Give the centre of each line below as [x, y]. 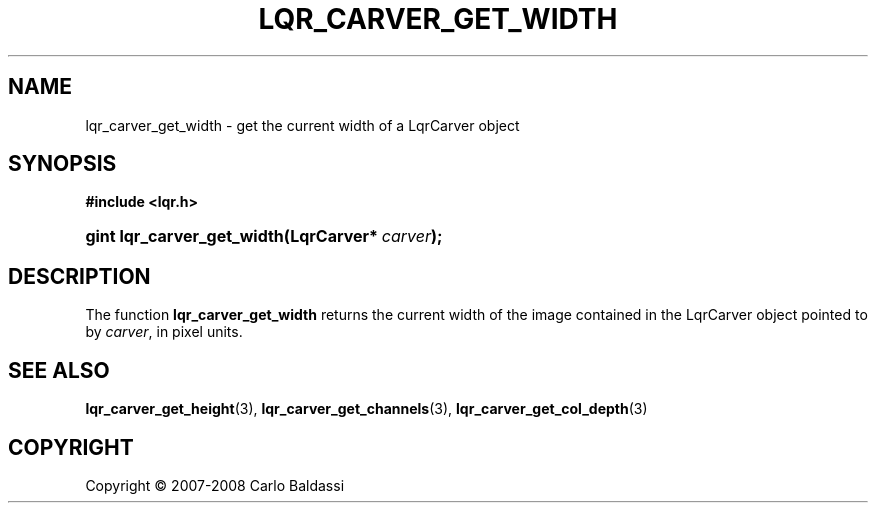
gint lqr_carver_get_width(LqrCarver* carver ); [264, 236]
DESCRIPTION [79, 276]
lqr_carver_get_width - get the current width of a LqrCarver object [302, 125]
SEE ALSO [59, 370]
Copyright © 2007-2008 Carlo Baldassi [215, 485]
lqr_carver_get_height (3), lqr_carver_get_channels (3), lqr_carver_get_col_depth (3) [366, 409]
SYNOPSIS [62, 164]
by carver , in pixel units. [164, 332]
